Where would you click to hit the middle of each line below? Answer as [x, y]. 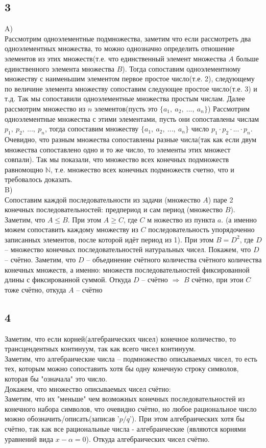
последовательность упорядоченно [201, 229]
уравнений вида [29, 439]
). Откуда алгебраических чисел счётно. [148, 439]
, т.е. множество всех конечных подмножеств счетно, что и [142, 169]
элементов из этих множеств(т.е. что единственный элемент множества [115, 58]
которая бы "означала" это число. [56, 379]
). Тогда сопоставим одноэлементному [182, 68]
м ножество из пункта [181, 219]
